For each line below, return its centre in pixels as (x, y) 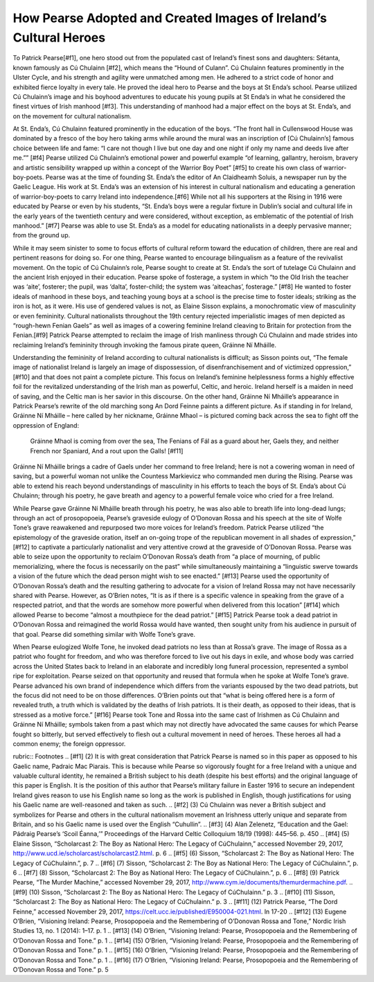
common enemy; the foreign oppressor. (69, 743)
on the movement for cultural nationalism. (72, 116)
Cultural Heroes (59, 37)
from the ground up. (42, 235)
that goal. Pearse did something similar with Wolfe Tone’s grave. (104, 634)
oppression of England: (46, 425)
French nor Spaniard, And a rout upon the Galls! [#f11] (107, 451)
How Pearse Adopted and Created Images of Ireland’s (170, 18)
